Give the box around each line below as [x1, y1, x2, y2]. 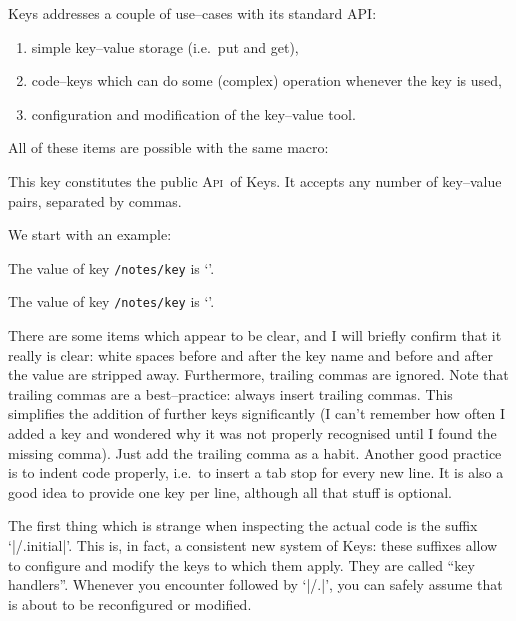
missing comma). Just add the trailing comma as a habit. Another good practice [8, 442, 502, 463]
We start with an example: [8, 224, 172, 245]
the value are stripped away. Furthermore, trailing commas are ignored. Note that [8, 364, 509, 385]
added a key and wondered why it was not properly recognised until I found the [8, 423, 497, 444]
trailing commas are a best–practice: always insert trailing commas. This [8, 383, 453, 404]
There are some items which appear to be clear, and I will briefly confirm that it [8, 325, 502, 346]
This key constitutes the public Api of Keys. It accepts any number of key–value [8, 170, 502, 191]
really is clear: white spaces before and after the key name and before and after [8, 344, 494, 365]
